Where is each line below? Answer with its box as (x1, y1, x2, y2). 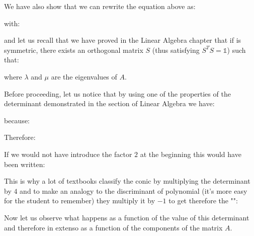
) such (227, 44, 246, 55)
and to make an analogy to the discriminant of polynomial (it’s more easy (20, 185, 247, 196)
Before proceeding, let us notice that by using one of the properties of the (4, 88, 231, 99)
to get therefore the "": (168, 195, 238, 206)
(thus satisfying (152, 44, 200, 55)
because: (4, 115, 30, 125)
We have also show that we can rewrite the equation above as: (4, 1, 196, 11)
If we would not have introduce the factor (4, 148, 132, 159)
